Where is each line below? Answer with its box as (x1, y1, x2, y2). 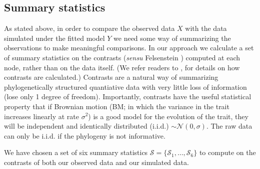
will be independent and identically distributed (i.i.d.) (4, 121, 169, 131)
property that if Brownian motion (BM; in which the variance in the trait (4, 101, 229, 111)
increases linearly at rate (4, 111, 79, 121)
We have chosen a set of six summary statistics (4, 147, 148, 158)
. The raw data (206, 121, 252, 131)
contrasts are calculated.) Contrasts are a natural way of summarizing (4, 72, 218, 82)
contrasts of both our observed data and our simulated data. (4, 157, 189, 167)
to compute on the (199, 147, 256, 158)
